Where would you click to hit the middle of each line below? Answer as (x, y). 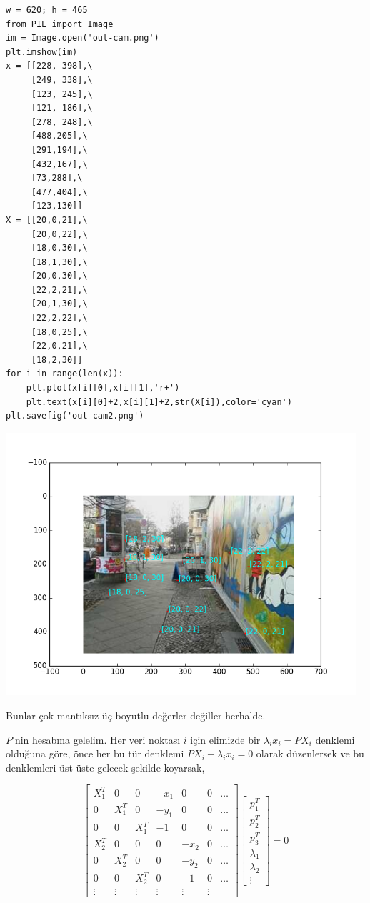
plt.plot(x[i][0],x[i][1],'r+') (103, 388)
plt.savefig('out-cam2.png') (75, 416)
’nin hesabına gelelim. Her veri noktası (96, 739)
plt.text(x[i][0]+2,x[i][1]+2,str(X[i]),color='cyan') (159, 402)
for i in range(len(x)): (65, 374)
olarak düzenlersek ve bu (310, 753)
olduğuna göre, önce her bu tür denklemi (95, 753)
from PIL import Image (60, 24)
